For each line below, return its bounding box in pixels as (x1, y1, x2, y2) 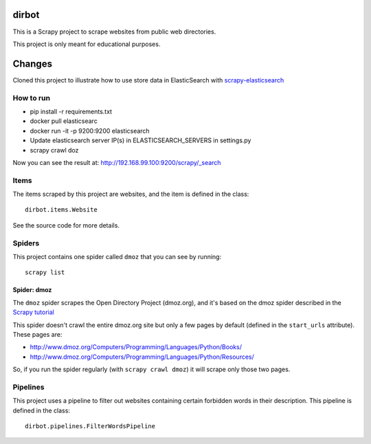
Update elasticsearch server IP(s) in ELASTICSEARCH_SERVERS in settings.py (30, 136, 251, 144)
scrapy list (25, 269, 65, 276)
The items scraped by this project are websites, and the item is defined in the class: (12, 190, 249, 199)
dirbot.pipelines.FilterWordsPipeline (25, 423, 156, 430)
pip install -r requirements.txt (30, 107, 113, 115)
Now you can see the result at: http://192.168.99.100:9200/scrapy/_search (12, 158, 221, 166)
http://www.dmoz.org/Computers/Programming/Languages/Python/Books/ (30, 343, 242, 351)
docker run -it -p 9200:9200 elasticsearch (30, 126, 150, 135)
